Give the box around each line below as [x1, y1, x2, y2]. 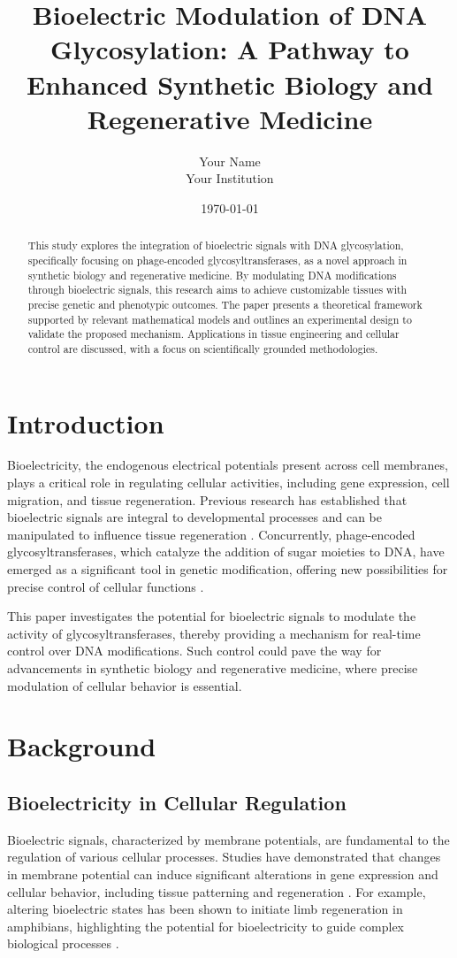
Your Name [199, 151, 261, 170]
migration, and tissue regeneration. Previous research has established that [7, 490, 407, 509]
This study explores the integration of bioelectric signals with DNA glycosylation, [27, 238, 404, 253]
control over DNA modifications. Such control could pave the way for [7, 641, 382, 660]
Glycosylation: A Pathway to [50, 31, 409, 67]
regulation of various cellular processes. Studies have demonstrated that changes [7, 847, 441, 866]
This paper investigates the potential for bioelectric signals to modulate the [7, 607, 416, 625]
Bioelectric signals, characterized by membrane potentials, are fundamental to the [7, 830, 450, 848]
